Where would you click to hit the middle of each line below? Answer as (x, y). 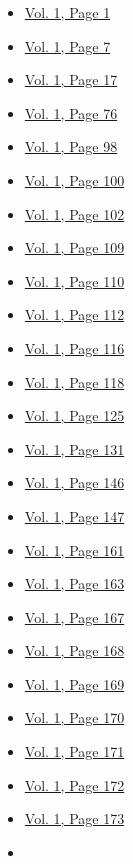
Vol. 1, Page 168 (74, 650)
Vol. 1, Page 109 (74, 247)
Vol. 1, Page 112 (74, 314)
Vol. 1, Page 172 (74, 784)
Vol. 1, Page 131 (74, 448)
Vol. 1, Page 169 (74, 683)
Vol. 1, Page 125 (74, 415)
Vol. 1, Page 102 (74, 213)
